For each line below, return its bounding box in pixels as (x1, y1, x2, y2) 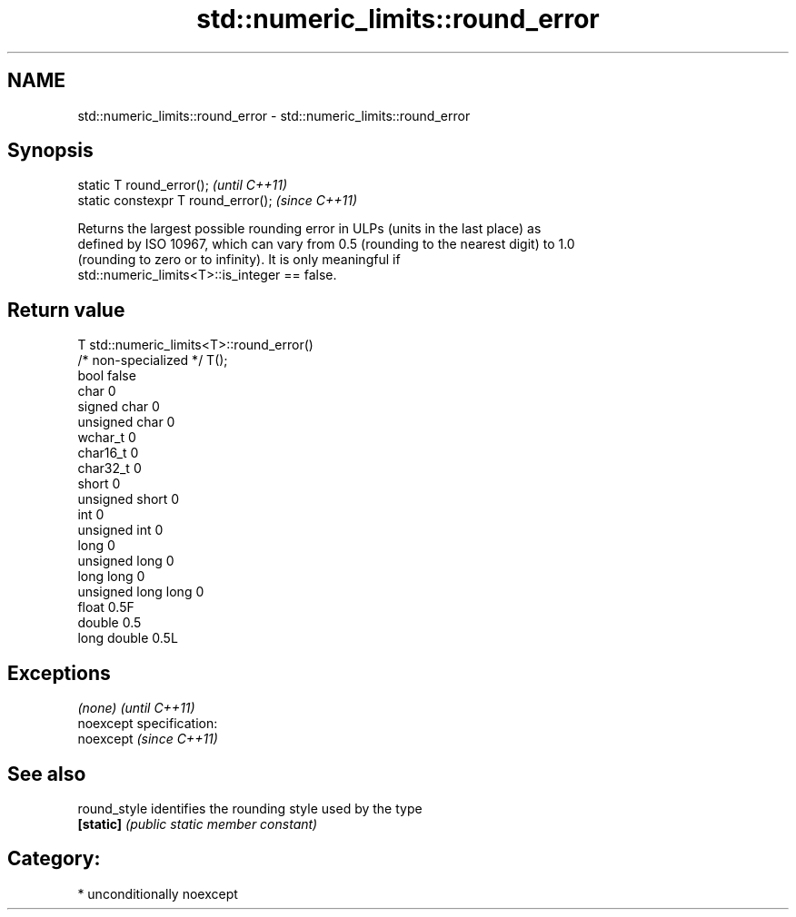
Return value (7, 298, 125, 321)
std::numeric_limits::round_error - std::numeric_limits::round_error (77, 107, 471, 123)
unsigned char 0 (77, 414, 175, 430)
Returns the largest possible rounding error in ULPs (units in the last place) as (77, 221, 542, 237)
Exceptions (7, 661, 111, 685)
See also (7, 762, 86, 785)
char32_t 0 (77, 460, 142, 477)
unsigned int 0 (77, 522, 164, 538)
